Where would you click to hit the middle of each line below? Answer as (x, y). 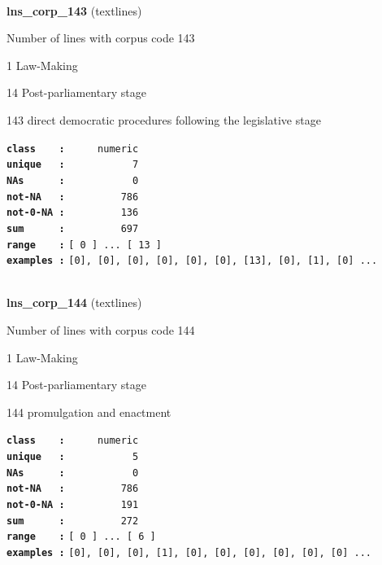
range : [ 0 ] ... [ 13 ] (84, 245)
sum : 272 (73, 521)
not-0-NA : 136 (73, 213)
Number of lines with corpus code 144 (101, 330)
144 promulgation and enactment (89, 412)
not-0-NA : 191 (73, 505)
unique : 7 (73, 165)
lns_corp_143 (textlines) (74, 10)
